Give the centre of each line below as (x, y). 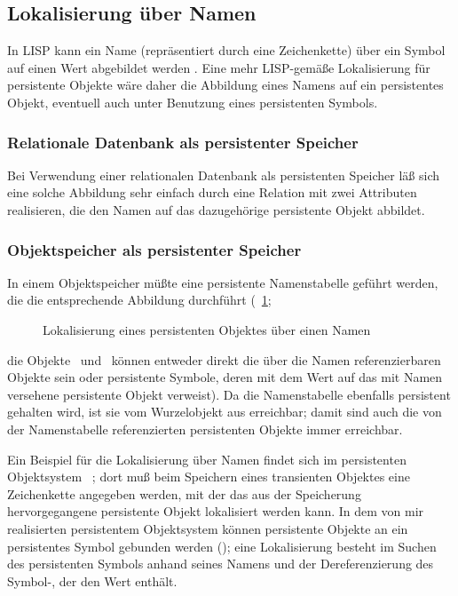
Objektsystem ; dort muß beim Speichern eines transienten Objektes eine (209, 477)
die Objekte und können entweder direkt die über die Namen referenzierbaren (224, 359)
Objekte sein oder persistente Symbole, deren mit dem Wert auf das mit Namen (225, 377)
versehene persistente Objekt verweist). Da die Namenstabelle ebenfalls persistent (229, 394)
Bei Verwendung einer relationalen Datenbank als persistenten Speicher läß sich (224, 175)
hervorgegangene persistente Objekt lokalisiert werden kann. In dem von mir (216, 511)
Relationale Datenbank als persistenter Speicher (183, 142)
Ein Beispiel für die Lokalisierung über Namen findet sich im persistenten (207, 459)
